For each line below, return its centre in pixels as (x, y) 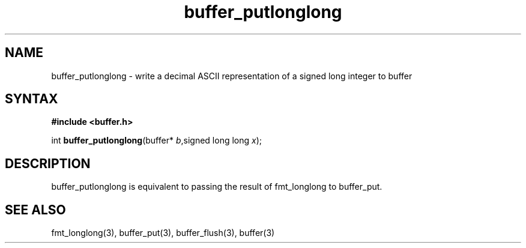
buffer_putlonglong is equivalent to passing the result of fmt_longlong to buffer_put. (217, 187)
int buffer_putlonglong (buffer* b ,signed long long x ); (157, 141)
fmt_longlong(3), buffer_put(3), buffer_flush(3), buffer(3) (163, 233)
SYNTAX (32, 99)
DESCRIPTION (48, 163)
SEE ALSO (35, 210)
